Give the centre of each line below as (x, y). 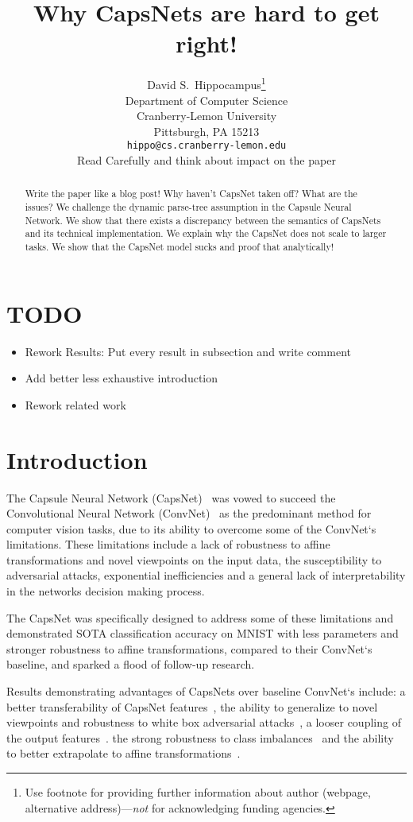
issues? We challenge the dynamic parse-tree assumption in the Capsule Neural (188, 207)
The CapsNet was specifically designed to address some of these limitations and (200, 617)
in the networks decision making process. (106, 591)
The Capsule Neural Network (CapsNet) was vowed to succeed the (171, 497)
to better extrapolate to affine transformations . (124, 753)
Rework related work (75, 404)
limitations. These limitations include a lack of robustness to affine (168, 544)
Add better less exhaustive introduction (122, 378)
